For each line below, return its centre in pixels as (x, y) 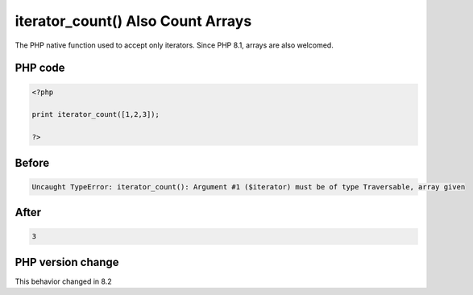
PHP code (40, 68)
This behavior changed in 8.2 (63, 281)
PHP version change (67, 262)
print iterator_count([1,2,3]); (96, 114)
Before (32, 162)
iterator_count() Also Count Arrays (133, 21)
